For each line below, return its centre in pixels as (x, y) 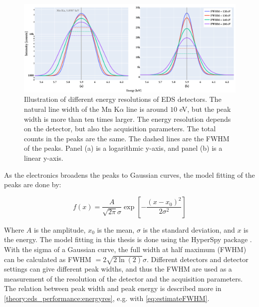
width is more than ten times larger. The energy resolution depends (128, 119)
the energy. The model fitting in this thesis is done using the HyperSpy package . (128, 239)
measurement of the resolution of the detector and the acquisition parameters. (124, 278)
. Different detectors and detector (197, 259)
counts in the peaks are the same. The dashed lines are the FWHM (127, 138)
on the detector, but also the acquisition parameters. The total (120, 129)
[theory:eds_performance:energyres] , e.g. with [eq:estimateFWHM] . (107, 298)
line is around (147, 109)
